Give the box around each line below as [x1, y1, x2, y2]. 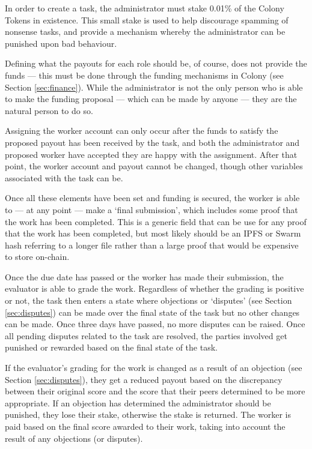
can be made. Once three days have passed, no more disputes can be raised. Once [5, 318, 305, 330]
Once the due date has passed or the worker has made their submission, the [5, 270, 284, 283]
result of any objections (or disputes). [5, 432, 143, 444]
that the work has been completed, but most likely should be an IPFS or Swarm [5, 227, 301, 240]
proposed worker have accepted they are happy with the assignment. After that [5, 148, 298, 160]
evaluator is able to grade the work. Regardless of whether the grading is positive [5, 282, 304, 295]
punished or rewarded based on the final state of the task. [5, 341, 218, 354]
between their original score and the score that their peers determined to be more [5, 385, 305, 397]
